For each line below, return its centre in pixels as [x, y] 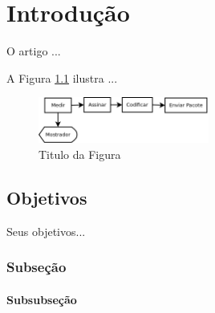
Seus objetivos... [46, 231]
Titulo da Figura [80, 154]
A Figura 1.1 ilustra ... [62, 77]
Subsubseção [42, 299]
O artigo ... [34, 51]
